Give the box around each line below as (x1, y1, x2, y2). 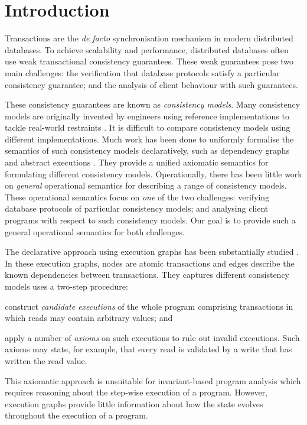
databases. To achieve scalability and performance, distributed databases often (5, 43, 289, 56)
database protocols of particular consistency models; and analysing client (5, 202, 269, 215)
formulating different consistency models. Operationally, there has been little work (5, 167, 302, 180)
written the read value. (5, 354, 87, 366)
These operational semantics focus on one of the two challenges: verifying (5, 190, 270, 203)
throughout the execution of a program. (5, 409, 148, 421)
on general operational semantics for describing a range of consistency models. (5, 179, 287, 192)
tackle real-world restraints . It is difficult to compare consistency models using (5, 121, 290, 134)
